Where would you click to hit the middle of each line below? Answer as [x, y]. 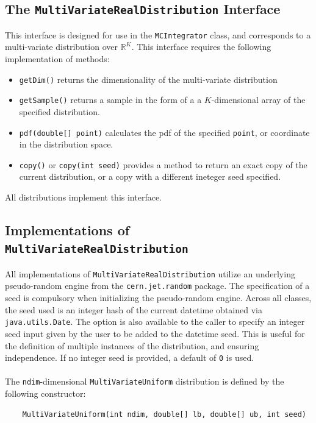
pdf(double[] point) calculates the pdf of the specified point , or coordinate [164, 132]
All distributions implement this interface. [83, 197]
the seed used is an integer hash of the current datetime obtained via [134, 309]
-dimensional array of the [258, 100]
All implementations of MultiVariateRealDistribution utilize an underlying [150, 273]
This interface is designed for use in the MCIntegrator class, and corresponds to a [158, 34]
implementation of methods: [57, 59]
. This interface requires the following [201, 47]
